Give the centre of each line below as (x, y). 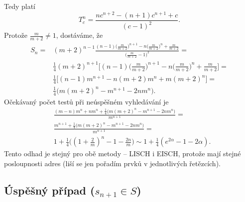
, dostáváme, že (79, 35)
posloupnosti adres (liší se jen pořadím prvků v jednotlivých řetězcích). (112, 163)
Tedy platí (20, 6)
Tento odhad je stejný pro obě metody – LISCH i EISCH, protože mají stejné (122, 153)
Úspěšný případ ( (50, 190)
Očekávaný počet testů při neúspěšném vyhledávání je (86, 101)
